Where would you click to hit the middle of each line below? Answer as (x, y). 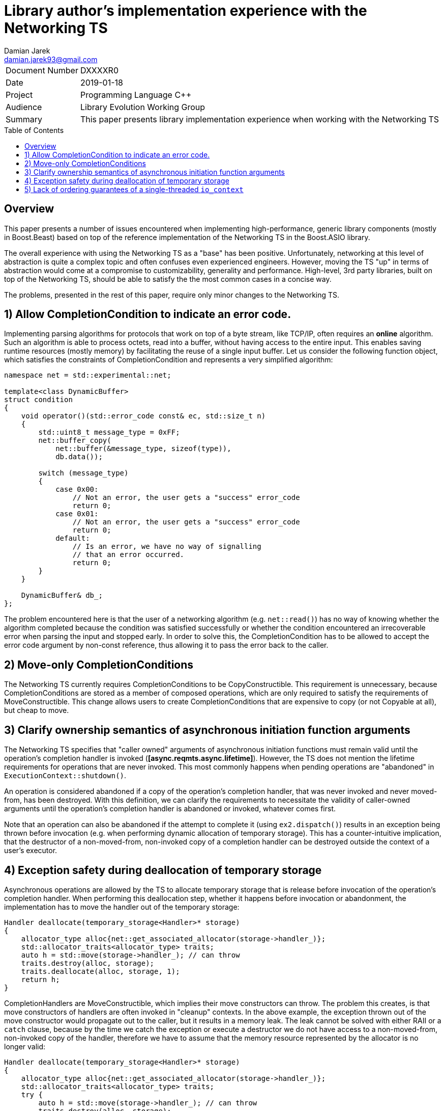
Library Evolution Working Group (143, 107)
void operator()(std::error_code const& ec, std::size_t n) (143, 416)
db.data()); (79, 457)
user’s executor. (31, 851)
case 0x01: (77, 514)
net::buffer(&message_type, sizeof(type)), (143, 449)
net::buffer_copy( (75, 441)
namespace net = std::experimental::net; (88, 375)
